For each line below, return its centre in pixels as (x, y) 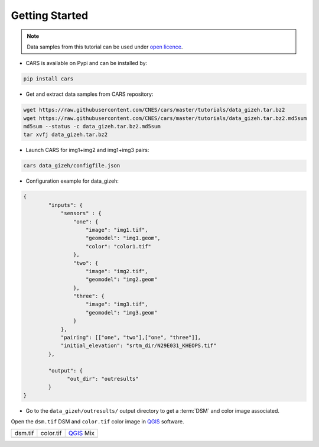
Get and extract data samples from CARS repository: (89, 94)
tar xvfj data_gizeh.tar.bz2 (66, 135)
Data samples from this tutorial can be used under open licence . (105, 47)
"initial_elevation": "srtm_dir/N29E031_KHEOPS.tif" (139, 346)
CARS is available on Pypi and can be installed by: (87, 63)
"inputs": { (65, 205)
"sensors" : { (81, 213)
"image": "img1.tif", (117, 230)
